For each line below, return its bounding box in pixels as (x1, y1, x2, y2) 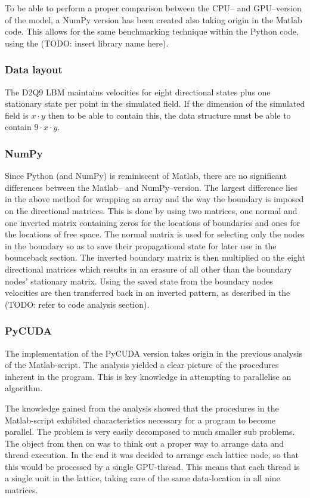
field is (5, 109, 29, 121)
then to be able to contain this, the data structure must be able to (48, 109, 291, 121)
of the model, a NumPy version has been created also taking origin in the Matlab (5, 13, 302, 26)
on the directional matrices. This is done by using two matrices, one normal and (5, 204, 297, 216)
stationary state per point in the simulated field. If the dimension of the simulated (5, 97, 305, 110)
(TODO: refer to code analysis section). (5, 298, 150, 310)
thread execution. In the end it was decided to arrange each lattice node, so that (5, 448, 299, 461)
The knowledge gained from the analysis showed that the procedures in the (5, 401, 279, 414)
